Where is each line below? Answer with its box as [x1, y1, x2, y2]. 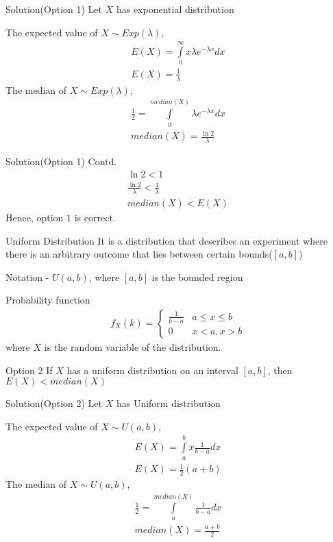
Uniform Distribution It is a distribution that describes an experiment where [5, 233, 328, 247]
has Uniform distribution [116, 396, 221, 410]
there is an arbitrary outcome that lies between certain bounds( [5, 247, 273, 261]
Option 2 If [5, 362, 53, 377]
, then [267, 362, 293, 377]
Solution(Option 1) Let [5, 2, 103, 16]
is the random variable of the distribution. [44, 339, 221, 354]
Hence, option [5, 210, 64, 224]
